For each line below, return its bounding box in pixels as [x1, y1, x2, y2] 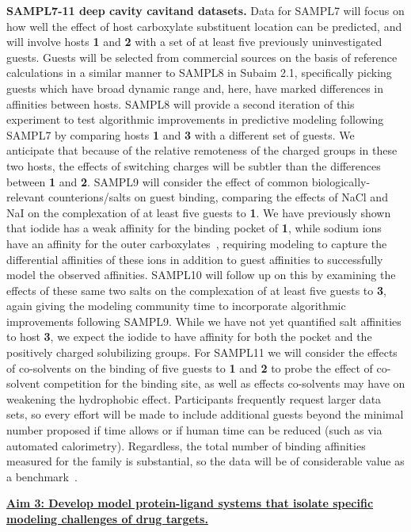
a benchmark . [6, 468, 78, 484]
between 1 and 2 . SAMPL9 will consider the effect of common [6, 173, 308, 189]
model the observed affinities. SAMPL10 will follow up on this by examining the [6, 266, 396, 283]
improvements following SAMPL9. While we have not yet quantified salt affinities [6, 312, 401, 329]
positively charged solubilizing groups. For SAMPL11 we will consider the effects [6, 344, 398, 361]
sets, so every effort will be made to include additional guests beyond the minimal [6, 406, 404, 423]
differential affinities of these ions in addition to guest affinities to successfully [6, 251, 383, 267]
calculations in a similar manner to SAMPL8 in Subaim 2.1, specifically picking [6, 64, 392, 81]
